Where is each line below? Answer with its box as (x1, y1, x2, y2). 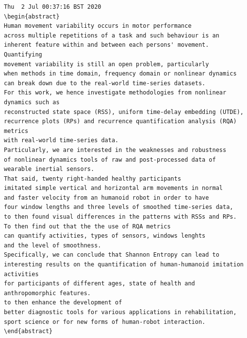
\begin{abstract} (4, 13, 60, 20)
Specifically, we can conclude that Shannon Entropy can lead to (4, 251, 219, 259)
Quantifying (4, 51, 42, 58)
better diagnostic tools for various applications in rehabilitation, (4, 309, 237, 316)
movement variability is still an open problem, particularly (4, 60, 209, 68)
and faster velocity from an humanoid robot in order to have (4, 194, 209, 201)
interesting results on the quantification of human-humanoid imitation (4, 261, 244, 268)
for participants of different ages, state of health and (4, 280, 195, 287)
